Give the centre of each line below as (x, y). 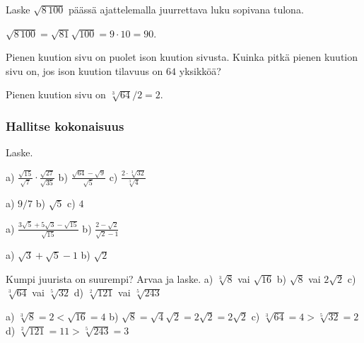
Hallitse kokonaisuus (65, 126)
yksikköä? (200, 70)
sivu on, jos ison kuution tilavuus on (84, 70)
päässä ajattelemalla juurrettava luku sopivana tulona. (186, 9)
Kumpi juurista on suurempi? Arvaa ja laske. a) (110, 278)
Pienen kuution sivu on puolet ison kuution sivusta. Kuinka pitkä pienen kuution (182, 57)
